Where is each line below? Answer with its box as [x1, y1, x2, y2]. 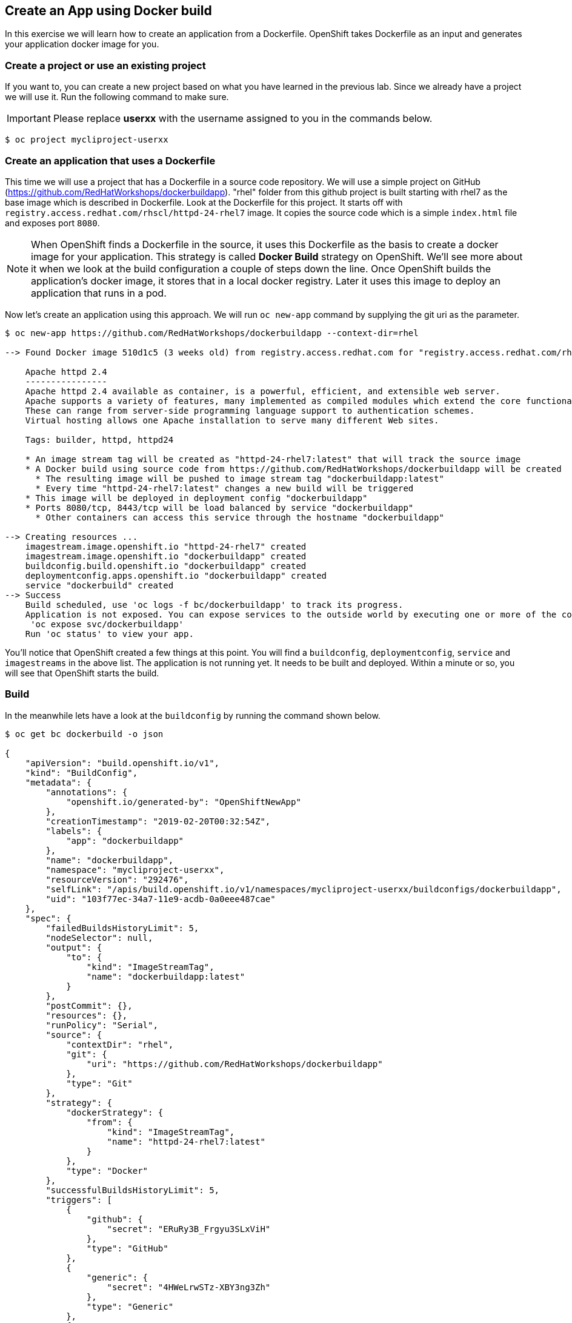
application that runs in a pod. [31, 286, 167, 299]
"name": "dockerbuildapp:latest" [86, 971, 245, 981]
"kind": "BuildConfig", [25, 767, 138, 778]
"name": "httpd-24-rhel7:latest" [107, 1136, 265, 1146]
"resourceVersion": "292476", [45, 874, 189, 884]
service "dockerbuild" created [25, 580, 174, 590]
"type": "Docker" [66, 1165, 148, 1176]
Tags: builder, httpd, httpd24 [25, 434, 174, 445]
